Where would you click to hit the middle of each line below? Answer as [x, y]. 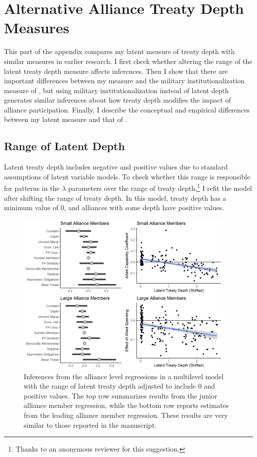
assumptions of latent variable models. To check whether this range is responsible [127, 176]
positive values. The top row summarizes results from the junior [121, 395]
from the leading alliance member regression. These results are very [126, 415]
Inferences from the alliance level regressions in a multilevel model [124, 376]
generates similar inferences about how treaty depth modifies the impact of [117, 100]
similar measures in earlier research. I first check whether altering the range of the [128, 61]
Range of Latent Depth [64, 146]
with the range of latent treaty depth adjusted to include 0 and [120, 386]
